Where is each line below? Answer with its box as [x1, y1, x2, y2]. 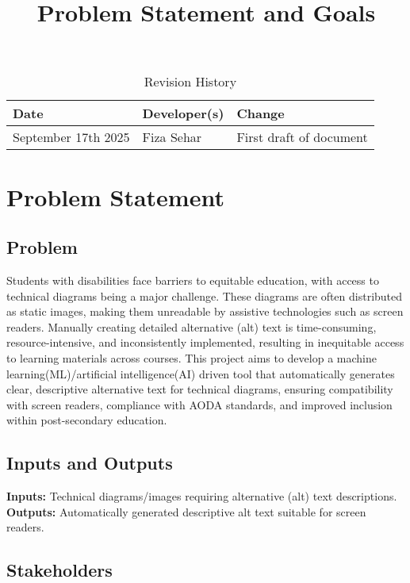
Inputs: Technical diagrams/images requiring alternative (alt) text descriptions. [6, 488, 397, 504]
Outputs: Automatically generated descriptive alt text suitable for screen [6, 503, 366, 520]
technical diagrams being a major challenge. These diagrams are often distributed [6, 287, 403, 304]
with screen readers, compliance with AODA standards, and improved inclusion [6, 396, 393, 412]
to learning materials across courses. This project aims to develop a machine [6, 349, 377, 366]
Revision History [144, 72, 237, 91]
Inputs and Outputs [6, 451, 173, 475]
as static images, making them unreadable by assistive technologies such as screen [6, 303, 404, 320]
